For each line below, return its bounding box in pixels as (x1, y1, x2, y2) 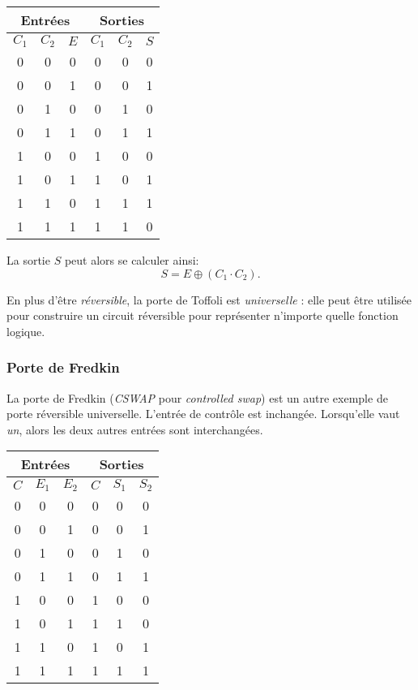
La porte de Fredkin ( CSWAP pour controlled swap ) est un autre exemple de (6, 389, 388, 406)
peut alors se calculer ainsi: (64, 251, 199, 268)
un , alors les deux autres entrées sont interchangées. (6, 420, 263, 438)
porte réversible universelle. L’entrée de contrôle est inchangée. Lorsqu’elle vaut (6, 405, 400, 422)
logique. (6, 322, 45, 339)
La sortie (6, 251, 50, 268)
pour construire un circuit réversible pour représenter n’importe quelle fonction (6, 307, 399, 324)
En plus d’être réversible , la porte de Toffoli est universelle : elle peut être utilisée (6, 291, 412, 308)
